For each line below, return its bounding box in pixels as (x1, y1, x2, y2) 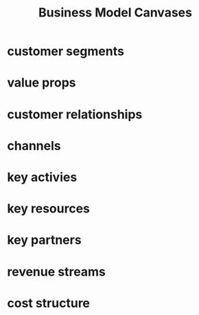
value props (7, 75, 76, 91)
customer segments (7, 43, 125, 59)
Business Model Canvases (38, 5, 192, 21)
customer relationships (7, 107, 143, 122)
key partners (7, 232, 82, 248)
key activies (7, 169, 78, 185)
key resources (7, 201, 91, 217)
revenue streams (7, 263, 106, 279)
